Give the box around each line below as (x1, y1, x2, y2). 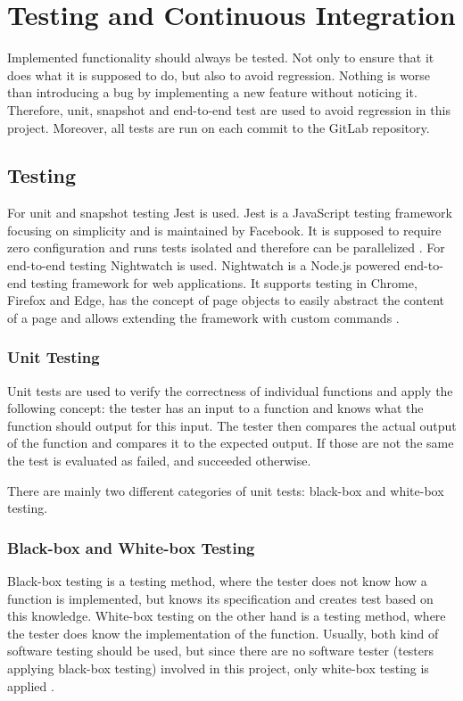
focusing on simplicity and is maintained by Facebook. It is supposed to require (7, 220, 442, 239)
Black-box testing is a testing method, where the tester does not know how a (7, 572, 427, 590)
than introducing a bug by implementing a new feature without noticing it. (7, 83, 418, 102)
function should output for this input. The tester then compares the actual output (7, 416, 457, 434)
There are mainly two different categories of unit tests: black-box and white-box (7, 481, 444, 499)
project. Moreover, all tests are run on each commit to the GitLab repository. (7, 118, 430, 136)
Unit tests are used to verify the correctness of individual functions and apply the (7, 381, 453, 400)
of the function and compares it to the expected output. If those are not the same (7, 433, 454, 452)
